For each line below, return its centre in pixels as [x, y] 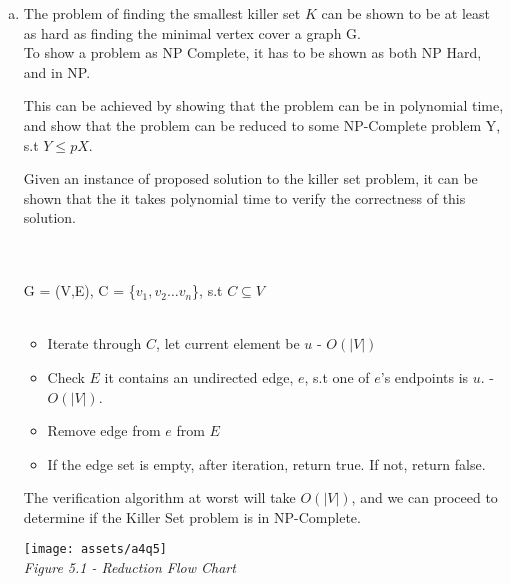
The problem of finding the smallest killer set [162, 13]
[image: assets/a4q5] [95, 549]
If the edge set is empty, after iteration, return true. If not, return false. [266, 463]
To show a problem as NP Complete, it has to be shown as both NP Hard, [252, 52]
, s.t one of [337, 376]
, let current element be [228, 343]
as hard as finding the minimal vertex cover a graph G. [192, 32]
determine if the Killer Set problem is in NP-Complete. [192, 516]
